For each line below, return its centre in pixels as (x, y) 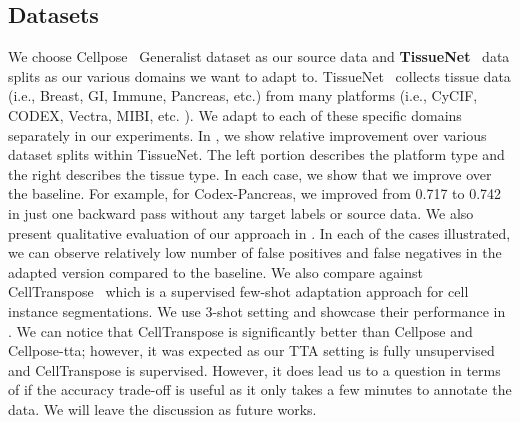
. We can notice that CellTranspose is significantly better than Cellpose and (240, 330)
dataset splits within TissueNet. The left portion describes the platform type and (256, 154)
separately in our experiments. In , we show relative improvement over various (247, 134)
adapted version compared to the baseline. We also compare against (215, 271)
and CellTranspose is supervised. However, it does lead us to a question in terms (254, 369)
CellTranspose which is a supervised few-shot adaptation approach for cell (238, 291)
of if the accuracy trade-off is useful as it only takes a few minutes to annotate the (260, 389)
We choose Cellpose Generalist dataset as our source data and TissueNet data (259, 56)
